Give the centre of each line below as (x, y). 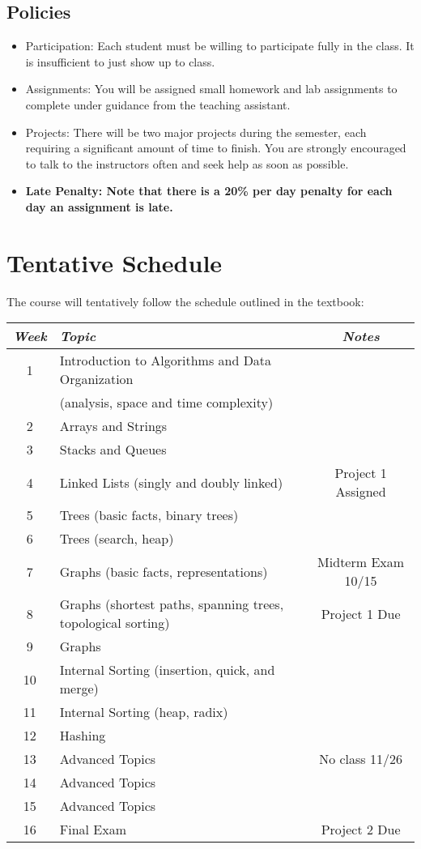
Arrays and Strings (113, 426)
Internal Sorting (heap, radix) (144, 712)
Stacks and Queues (113, 450)
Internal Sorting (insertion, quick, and (167, 670)
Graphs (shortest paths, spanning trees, (172, 604)
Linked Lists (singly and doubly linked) (171, 482)
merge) (79, 689)
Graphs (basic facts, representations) (164, 571)
